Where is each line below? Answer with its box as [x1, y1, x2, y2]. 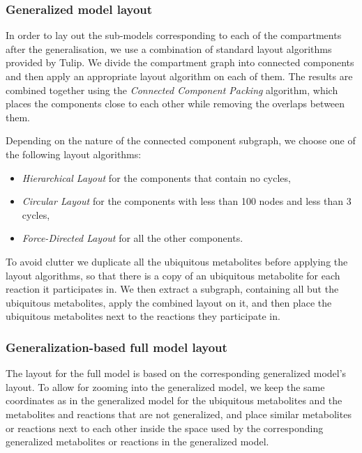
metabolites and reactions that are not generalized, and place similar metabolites [6, 406, 352, 421]
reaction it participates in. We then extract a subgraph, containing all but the [6, 282, 339, 296]
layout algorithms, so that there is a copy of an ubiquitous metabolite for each [6, 268, 340, 282]
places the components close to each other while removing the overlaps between [6, 96, 345, 111]
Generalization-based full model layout [6, 338, 227, 355]
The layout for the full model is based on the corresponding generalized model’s [6, 366, 347, 381]
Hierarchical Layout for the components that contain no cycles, [22, 170, 291, 185]
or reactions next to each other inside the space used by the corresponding [6, 420, 324, 435]
